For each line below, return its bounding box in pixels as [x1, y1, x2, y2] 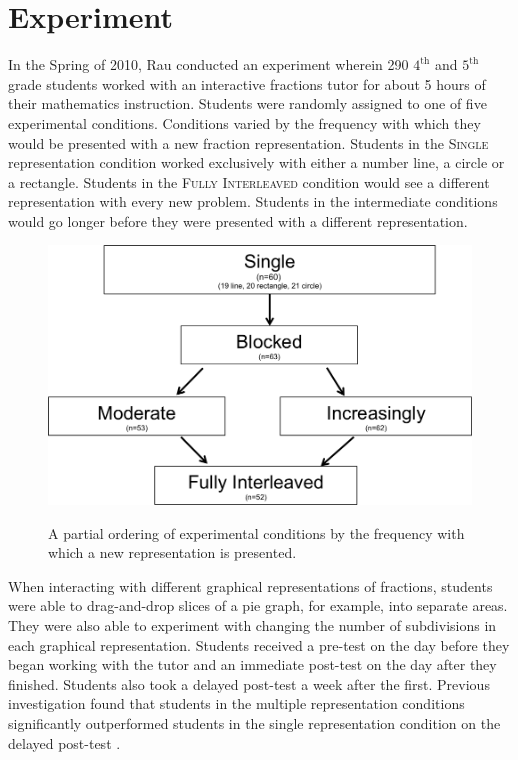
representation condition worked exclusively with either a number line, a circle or [8, 152, 505, 173]
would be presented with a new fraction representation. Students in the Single [8, 132, 489, 153]
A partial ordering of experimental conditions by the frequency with [48, 522, 465, 543]
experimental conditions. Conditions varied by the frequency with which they [8, 112, 481, 133]
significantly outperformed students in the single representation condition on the [8, 713, 501, 734]
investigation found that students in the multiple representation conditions [8, 693, 465, 714]
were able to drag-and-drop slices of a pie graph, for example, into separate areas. [8, 595, 508, 616]
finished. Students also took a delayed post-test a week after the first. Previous [8, 673, 490, 694]
